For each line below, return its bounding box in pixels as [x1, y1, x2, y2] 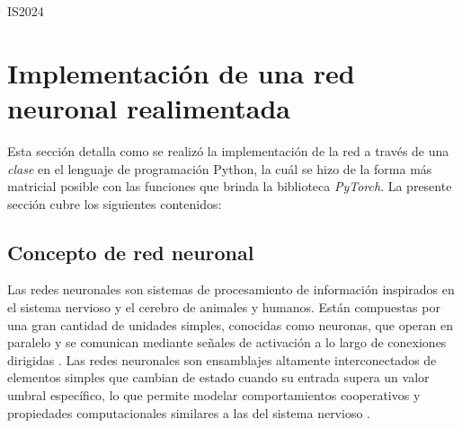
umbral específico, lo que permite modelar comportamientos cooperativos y [7, 386, 421, 405]
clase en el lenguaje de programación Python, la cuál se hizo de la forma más [7, 159, 432, 178]
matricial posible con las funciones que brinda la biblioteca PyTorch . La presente [7, 177, 452, 196]
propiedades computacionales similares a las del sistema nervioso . [7, 403, 370, 422]
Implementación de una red [7, 54, 355, 91]
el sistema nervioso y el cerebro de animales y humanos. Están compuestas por [7, 298, 440, 317]
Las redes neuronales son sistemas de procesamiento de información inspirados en [7, 280, 455, 299]
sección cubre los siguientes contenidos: [7, 194, 222, 213]
